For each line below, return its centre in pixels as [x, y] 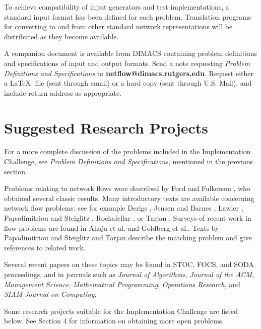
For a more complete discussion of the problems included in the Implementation [127, 151]
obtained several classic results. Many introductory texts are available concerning [129, 198]
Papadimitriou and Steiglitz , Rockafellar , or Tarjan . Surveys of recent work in [128, 218]
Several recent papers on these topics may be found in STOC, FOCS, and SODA [129, 264]
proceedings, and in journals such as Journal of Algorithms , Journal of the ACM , [129, 274]
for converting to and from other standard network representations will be [118, 26]
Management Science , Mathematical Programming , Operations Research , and [122, 284]
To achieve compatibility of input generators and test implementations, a [117, 7]
